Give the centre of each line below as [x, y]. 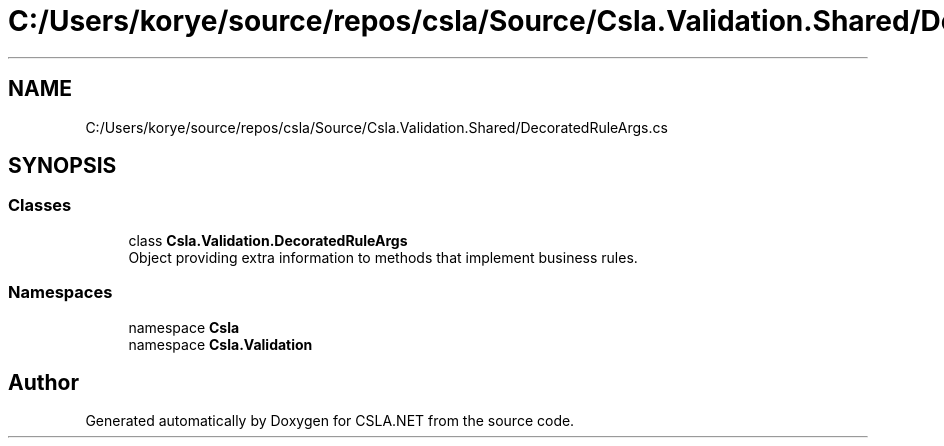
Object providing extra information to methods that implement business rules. [383, 257]
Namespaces [60, 292]
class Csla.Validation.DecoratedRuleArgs [268, 240]
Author [43, 382]
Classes [40, 205]
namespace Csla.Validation [220, 344]
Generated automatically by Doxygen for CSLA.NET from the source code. [330, 421]
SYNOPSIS [62, 166]
